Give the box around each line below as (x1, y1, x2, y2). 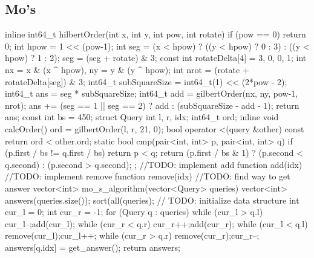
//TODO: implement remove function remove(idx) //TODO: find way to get (5, 170, 290, 182)
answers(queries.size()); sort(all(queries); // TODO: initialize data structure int (5, 193, 299, 206)
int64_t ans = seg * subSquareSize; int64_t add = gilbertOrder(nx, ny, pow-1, (5, 87, 298, 100)
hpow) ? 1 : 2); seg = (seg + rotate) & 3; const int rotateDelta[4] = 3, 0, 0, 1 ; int (5, 51, 307, 64)
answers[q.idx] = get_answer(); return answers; (5, 240, 180, 253)
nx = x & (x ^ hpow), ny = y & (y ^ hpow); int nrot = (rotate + (5, 63, 249, 76)
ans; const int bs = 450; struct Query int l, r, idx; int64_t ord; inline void (5, 111, 279, 123)
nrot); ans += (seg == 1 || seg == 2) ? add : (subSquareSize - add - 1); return (5, 98, 299, 111)
